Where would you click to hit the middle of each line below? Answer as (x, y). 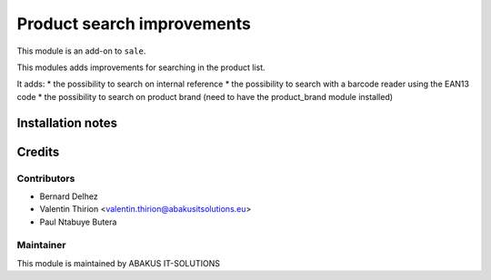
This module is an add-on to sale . (81, 51)
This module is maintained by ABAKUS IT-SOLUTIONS (118, 263)
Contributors (46, 178)
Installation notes (67, 123)
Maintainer (41, 245)
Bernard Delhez (69, 196)
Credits (38, 151)
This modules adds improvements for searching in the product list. (141, 67)
